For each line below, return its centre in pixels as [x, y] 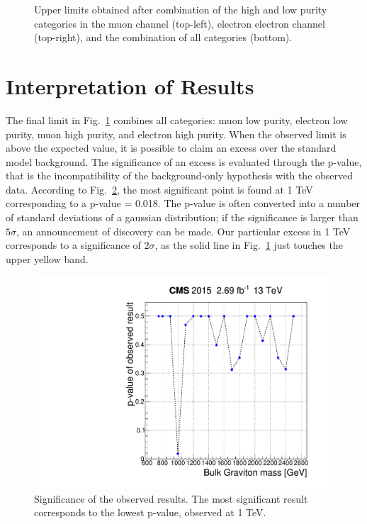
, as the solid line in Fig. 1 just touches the [249, 245]
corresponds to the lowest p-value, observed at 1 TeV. [150, 512]
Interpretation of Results [130, 85]
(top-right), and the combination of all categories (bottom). [163, 37]
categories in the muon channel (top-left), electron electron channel [180, 23]
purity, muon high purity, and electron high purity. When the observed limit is [176, 134]
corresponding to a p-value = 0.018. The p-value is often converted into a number [183, 203]
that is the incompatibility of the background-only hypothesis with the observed [180, 175]
